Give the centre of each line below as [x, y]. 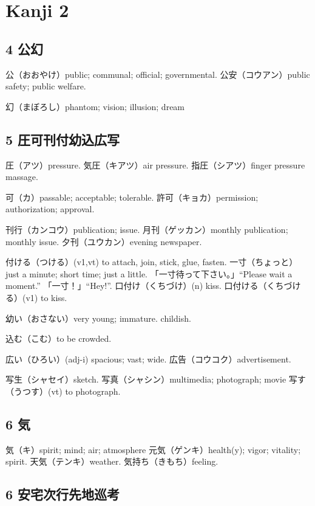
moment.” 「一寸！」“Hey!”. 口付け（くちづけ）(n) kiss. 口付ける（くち [145, 286]
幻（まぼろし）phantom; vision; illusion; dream [95, 106]
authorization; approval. [50, 209]
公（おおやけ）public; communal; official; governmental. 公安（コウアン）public [158, 74]
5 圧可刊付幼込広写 [63, 139]
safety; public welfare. [46, 86]
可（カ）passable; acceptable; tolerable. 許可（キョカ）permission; [132, 197]
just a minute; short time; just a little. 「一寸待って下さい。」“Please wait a [149, 273]
